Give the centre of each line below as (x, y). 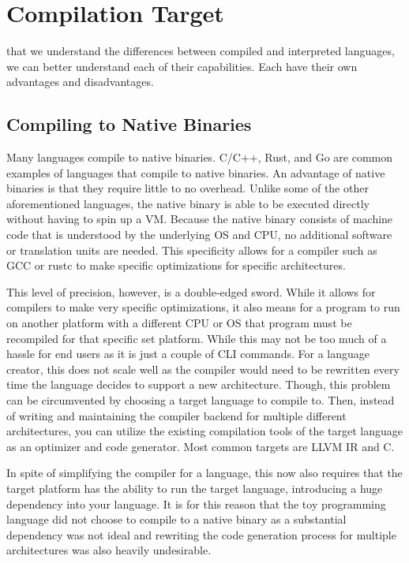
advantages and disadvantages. (80, 82)
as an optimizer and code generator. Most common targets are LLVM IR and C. (201, 446)
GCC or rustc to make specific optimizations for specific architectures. (176, 265)
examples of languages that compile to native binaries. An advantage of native (196, 172)
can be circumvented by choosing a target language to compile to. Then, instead (201, 400)
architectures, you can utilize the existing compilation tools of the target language (205, 431)
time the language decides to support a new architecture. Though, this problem (199, 384)
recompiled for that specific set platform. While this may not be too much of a (197, 338)
